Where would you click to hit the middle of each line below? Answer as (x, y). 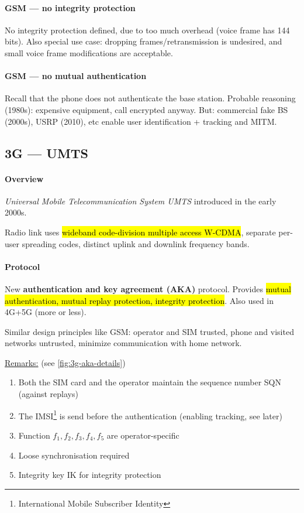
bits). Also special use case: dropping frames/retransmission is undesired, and (144, 41)
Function (34, 435)
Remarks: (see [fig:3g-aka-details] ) (65, 362)
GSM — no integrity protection (70, 7)
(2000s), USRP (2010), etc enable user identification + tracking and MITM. (141, 121)
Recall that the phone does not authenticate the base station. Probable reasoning (150, 98)
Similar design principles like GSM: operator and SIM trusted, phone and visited (149, 331)
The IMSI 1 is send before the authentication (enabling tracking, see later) (150, 415)
